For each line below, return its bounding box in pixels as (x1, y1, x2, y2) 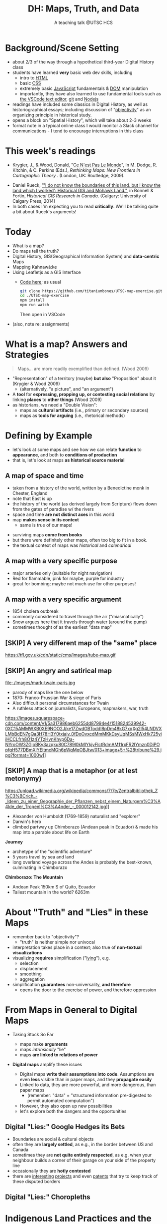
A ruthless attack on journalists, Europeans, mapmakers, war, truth (12, 705, 149, 711)
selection (19, 960, 39, 966)
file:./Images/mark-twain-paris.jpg (5, 680, 76, 686)
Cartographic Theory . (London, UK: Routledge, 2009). (12, 172, 125, 178)
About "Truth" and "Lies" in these (5, 907, 149, 918)
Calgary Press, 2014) (12, 198, 56, 204)
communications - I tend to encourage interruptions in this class (12, 128, 144, 134)
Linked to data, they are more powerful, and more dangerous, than (19, 1082, 156, 1088)
